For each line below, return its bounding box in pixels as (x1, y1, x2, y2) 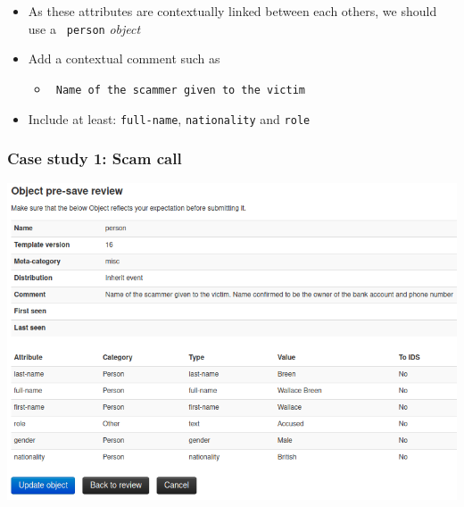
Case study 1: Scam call (7, 147, 182, 170)
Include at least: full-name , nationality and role (28, 109, 311, 128)
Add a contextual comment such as (28, 49, 220, 68)
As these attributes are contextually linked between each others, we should (28, 2, 437, 20)
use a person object (28, 19, 141, 37)
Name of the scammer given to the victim (55, 83, 305, 96)
